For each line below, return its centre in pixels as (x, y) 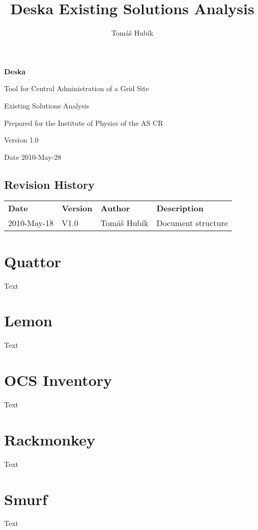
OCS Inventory (58, 380)
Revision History (49, 184)
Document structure (192, 223)
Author (115, 208)
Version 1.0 (21, 140)
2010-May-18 (31, 223)
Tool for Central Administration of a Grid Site (77, 88)
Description (180, 208)
